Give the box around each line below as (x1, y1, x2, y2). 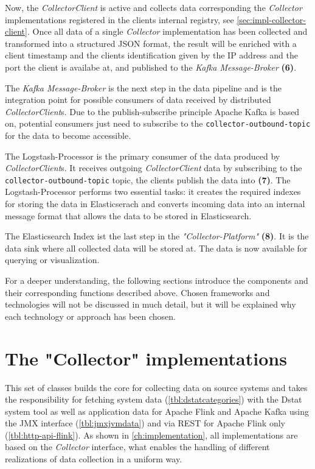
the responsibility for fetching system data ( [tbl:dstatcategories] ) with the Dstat (5, 393, 302, 406)
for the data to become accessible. (5, 129, 131, 141)
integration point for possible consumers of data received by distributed (5, 93, 271, 106)
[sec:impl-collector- (237, 13, 306, 26)
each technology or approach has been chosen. (5, 309, 176, 322)
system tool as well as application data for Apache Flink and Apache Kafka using (5, 404, 309, 417)
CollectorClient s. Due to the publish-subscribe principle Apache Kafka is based (5, 105, 300, 118)
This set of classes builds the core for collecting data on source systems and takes (5, 381, 308, 393)
